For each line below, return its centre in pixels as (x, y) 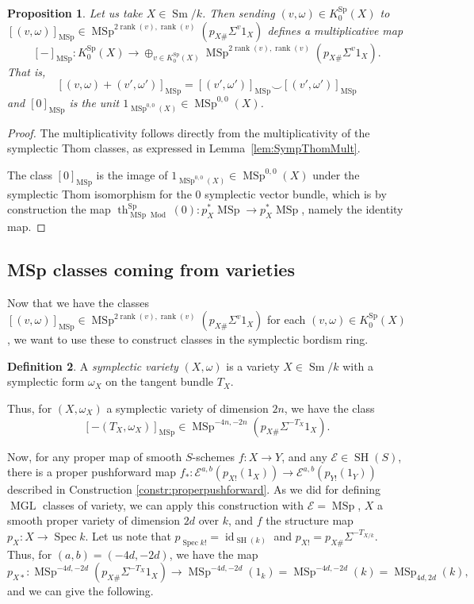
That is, (27, 71)
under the (336, 174)
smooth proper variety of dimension (94, 520)
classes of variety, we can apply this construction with (173, 504)
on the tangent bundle (160, 381)
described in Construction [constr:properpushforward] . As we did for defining (194, 489)
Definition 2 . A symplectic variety (93, 365)
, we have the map (214, 554)
